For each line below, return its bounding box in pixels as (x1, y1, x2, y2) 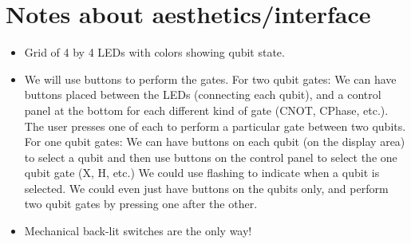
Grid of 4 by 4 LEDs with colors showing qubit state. (24, 44, 285, 61)
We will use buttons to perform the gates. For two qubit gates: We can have (24, 70, 397, 87)
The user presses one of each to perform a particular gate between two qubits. (24, 117, 406, 134)
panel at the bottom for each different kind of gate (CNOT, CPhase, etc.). (24, 101, 389, 118)
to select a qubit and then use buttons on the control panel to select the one (24, 148, 397, 165)
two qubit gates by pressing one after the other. (24, 195, 258, 212)
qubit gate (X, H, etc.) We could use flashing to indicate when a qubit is (24, 164, 380, 181)
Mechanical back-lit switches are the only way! (24, 222, 252, 239)
